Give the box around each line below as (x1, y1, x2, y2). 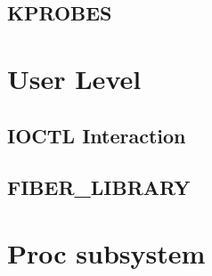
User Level (7, 60, 142, 96)
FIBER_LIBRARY (7, 174, 191, 201)
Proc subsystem (7, 234, 206, 271)
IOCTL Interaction (7, 121, 186, 149)
